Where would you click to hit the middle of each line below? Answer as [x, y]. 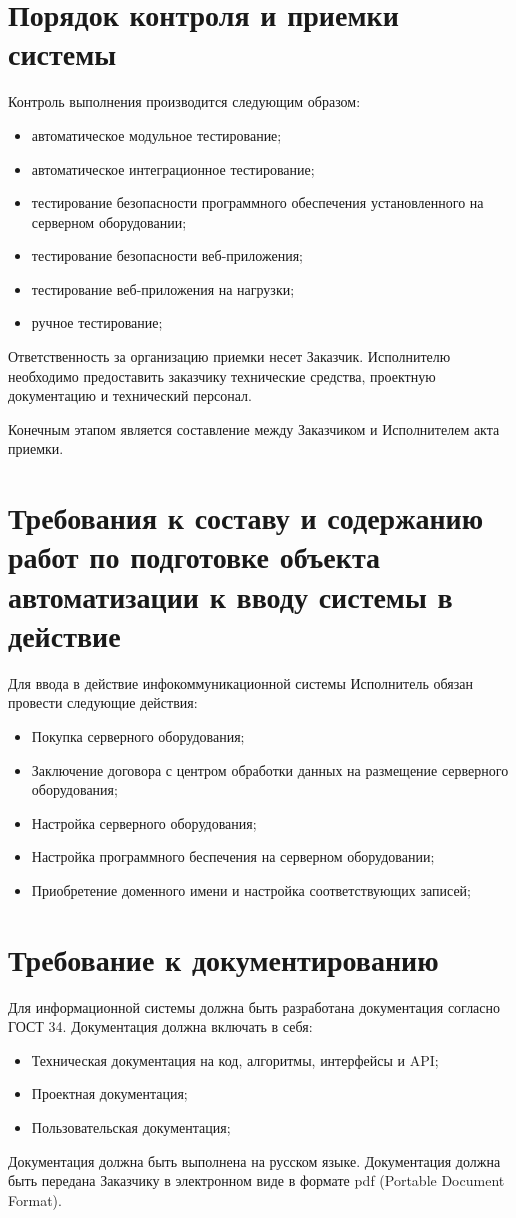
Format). [35, 1199]
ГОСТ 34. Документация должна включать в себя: [160, 1026]
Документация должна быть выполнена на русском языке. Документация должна [254, 1160]
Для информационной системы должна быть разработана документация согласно [254, 1006]
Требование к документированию [223, 958]
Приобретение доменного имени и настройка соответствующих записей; [251, 889]
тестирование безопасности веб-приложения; [167, 255]
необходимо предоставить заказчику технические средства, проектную [222, 375]
